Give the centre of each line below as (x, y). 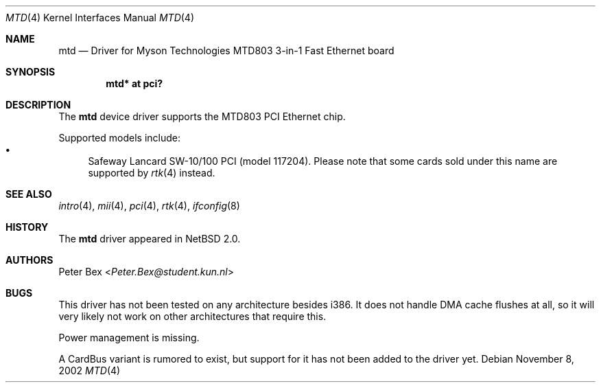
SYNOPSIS (31, 72)
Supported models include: (120, 138)
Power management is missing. (129, 338)
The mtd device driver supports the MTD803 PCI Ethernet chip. (202, 116)
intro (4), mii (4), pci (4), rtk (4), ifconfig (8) (149, 206)
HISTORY (27, 227)
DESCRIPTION (38, 105)
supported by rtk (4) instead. (152, 173)
